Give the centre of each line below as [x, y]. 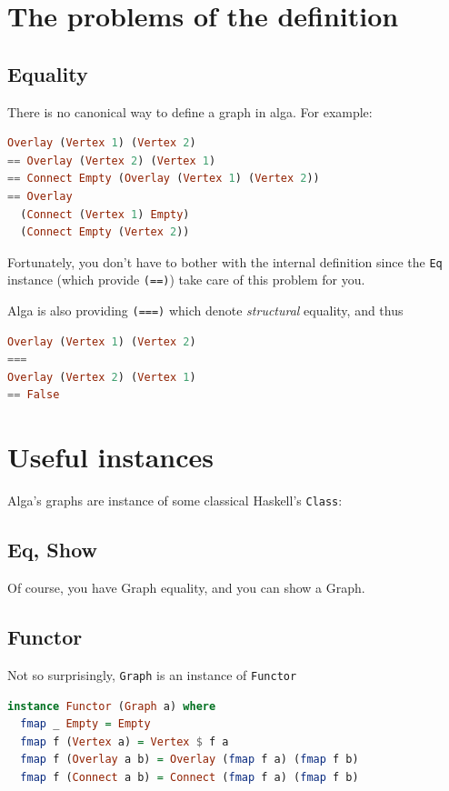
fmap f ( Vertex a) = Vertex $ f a [125, 741]
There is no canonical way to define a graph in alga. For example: [190, 111]
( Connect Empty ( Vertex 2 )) [105, 232]
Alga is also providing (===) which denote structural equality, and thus [205, 310]
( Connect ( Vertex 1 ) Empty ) [105, 214]
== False [34, 395]
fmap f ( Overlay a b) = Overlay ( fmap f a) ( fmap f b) [190, 760]
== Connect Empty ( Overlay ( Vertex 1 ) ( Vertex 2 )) [164, 179]
